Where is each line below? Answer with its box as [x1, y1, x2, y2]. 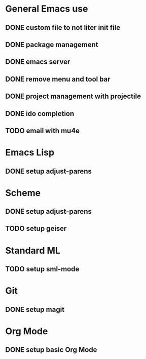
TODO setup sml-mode [5, 265, 80, 273]
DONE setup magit [5, 305, 65, 314]
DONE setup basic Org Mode [5, 345, 97, 354]
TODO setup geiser [5, 224, 67, 233]
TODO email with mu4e [5, 126, 80, 135]
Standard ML [5, 245, 61, 256]
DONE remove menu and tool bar [5, 74, 111, 84]
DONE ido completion [5, 109, 75, 118]
